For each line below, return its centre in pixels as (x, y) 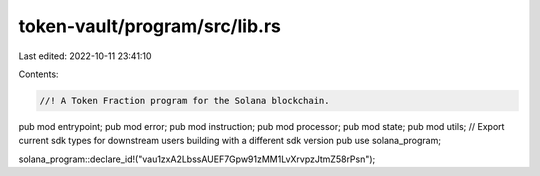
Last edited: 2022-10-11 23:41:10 (85, 56)
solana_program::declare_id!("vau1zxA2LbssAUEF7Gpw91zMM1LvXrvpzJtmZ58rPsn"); (197, 159)
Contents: (38, 74)
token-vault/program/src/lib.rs (150, 26)
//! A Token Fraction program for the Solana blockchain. (184, 100)
